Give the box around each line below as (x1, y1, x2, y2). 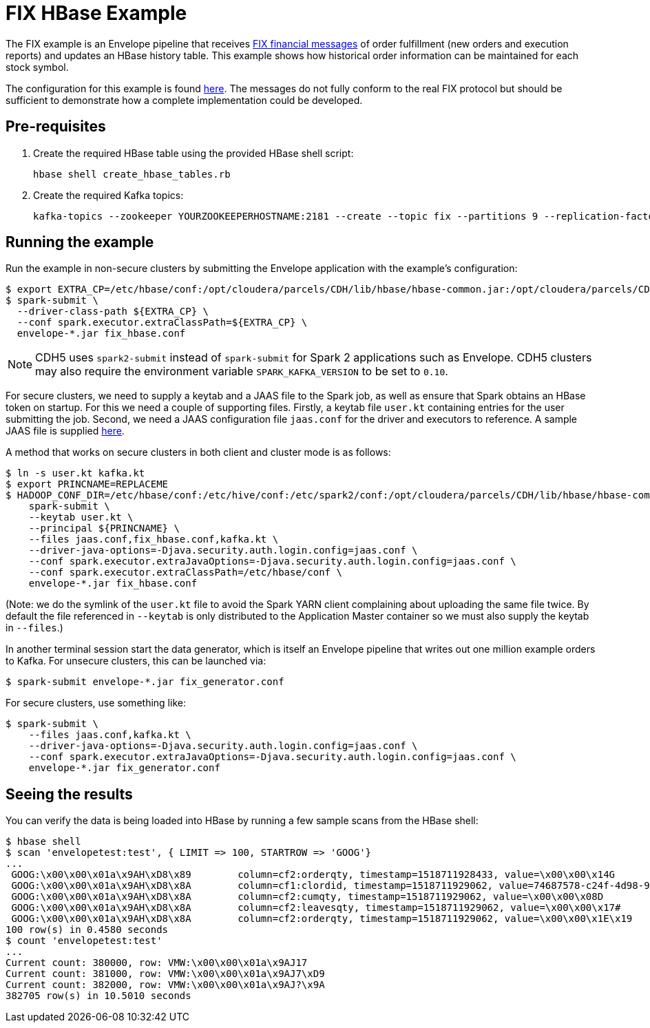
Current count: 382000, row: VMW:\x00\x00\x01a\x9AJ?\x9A (6, 979, 325, 991)
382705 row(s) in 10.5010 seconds (6, 990, 191, 1002)
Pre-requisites (6, 118, 106, 136)
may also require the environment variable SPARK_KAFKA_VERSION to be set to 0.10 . (35, 364, 448, 379)
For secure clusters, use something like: (6, 697, 186, 709)
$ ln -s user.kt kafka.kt (6, 468, 145, 479)
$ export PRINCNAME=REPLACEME (6, 479, 169, 490)
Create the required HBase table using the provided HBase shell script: (33, 147, 354, 159)
